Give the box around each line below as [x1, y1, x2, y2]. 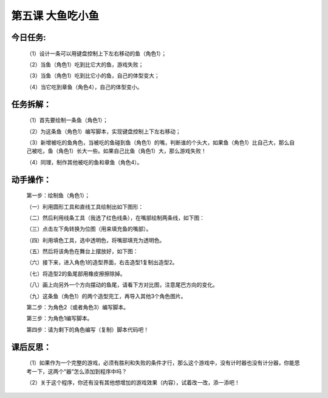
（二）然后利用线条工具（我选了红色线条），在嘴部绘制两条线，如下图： [26, 214, 205, 222]
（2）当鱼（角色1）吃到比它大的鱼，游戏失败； [26, 61, 144, 68]
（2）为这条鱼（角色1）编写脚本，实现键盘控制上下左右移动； [26, 128, 182, 135]
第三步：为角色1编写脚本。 [26, 315, 93, 322]
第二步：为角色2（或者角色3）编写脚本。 [26, 304, 129, 311]
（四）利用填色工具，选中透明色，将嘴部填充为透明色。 [26, 236, 165, 243]
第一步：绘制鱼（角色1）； [26, 192, 91, 199]
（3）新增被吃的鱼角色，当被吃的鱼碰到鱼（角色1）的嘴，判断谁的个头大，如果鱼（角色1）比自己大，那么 [26, 139, 290, 146]
